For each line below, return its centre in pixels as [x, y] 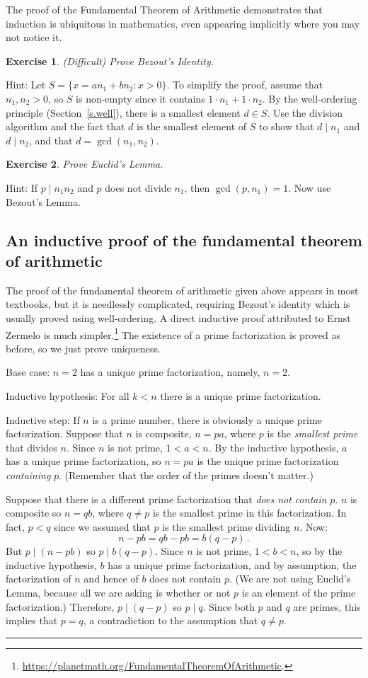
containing [28, 475]
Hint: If [22, 187]
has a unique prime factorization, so [84, 461]
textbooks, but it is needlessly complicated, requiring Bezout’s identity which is [178, 304]
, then [197, 187]
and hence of [111, 579]
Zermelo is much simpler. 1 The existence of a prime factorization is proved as [173, 333]
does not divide [138, 187]
